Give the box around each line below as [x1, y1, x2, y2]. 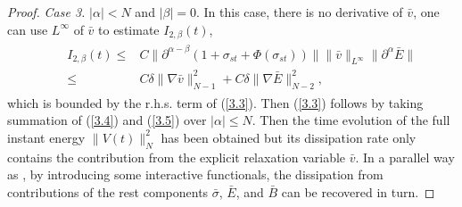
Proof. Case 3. [7, 3, 86, 21]
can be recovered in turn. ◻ [281, 182, 435, 201]
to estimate [98, 20, 160, 38]
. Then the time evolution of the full [252, 111, 450, 129]
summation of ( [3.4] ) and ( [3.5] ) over [7, 111, 207, 129]
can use [7, 20, 48, 38]
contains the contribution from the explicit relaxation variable [7, 147, 346, 166]
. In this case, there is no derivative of [195, 3, 403, 21]
